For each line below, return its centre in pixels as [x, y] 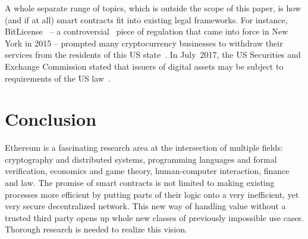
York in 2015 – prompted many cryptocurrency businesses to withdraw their [144, 43]
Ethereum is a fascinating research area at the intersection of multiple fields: [144, 148]
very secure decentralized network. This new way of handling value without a [145, 206]
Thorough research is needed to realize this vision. [96, 229]
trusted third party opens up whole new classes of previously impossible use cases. [155, 217]
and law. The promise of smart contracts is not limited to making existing [140, 183]
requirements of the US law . [58, 78]
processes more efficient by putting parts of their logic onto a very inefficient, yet [152, 194]
